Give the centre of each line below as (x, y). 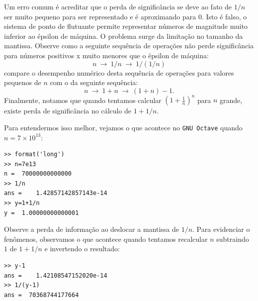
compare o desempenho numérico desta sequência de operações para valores (119, 72)
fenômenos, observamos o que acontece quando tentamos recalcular (106, 239)
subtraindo (233, 239)
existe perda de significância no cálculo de (68, 111)
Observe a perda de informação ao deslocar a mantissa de (91, 229)
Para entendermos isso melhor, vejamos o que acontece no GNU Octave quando (123, 127)
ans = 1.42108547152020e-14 (56, 275)
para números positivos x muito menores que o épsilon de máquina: (106, 55)
